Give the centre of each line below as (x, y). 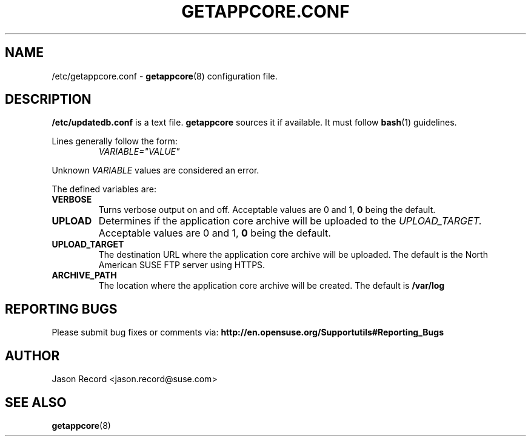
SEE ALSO (36, 402)
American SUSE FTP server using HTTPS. (182, 265)
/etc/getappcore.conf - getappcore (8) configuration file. (165, 76)
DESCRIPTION (48, 99)
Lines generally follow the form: (115, 141)
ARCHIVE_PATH (84, 275)
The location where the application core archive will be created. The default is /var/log (272, 286)
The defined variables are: (104, 189)
